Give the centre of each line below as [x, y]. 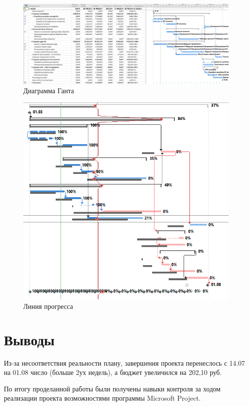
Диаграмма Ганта [49, 91]
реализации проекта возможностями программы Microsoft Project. [102, 398]
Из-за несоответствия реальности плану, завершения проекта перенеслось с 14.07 [124, 363]
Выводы [29, 339]
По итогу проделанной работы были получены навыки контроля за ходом [112, 388]
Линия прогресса [48, 306]
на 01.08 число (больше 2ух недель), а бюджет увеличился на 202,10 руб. [113, 372]
